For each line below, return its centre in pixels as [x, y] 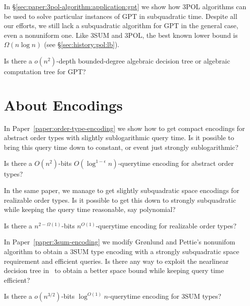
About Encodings [63, 105]
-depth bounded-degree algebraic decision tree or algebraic [143, 60]
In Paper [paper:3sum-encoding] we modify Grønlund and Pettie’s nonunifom [120, 242]
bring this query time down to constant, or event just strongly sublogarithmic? [121, 147]
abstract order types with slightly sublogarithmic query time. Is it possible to [119, 137]
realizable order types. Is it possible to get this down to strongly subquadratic [120, 200]
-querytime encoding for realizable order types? [166, 225]
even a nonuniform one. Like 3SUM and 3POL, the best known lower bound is [121, 35]
